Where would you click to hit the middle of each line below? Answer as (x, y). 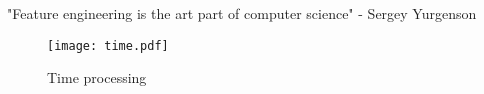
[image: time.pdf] (108, 45)
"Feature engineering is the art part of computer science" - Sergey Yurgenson (242, 13)
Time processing (97, 77)
